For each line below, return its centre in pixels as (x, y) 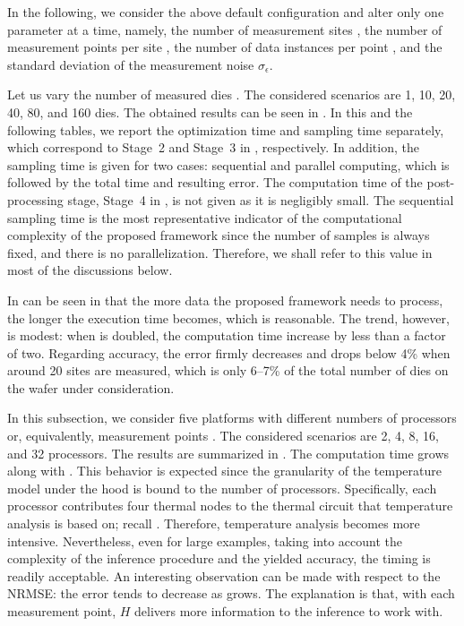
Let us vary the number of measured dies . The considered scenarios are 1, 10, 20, (232, 94)
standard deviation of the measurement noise (131, 64)
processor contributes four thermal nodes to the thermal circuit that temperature (230, 506)
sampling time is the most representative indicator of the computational (205, 217)
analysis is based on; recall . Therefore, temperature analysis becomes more (214, 523)
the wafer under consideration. (91, 387)
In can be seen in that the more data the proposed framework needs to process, (225, 300)
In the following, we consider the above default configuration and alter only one (226, 12)
